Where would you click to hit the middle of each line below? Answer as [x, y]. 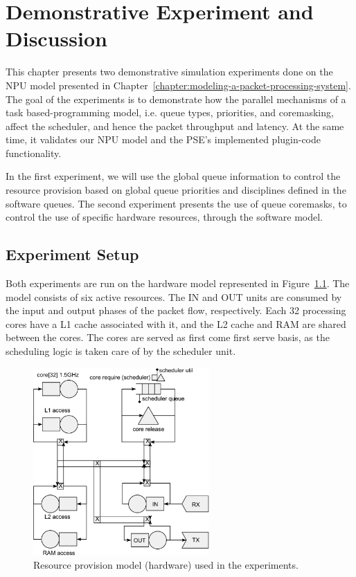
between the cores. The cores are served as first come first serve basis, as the [168, 337]
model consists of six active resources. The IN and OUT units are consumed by [174, 296]
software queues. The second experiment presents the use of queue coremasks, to [176, 203]
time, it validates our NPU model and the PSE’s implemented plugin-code [163, 139]
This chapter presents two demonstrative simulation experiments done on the [169, 72]
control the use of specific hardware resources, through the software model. [164, 217]
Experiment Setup [72, 254]
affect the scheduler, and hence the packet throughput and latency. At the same [175, 126]
